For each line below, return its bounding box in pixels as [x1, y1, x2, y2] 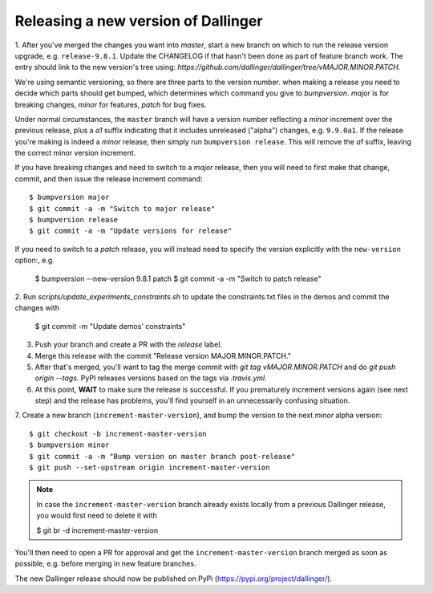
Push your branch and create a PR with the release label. [34, 339, 223, 349]
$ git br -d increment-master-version [36, 526, 159, 535]
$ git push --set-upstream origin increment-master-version [29, 463, 270, 473]
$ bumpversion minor [29, 441, 110, 449]
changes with [14, 303, 60, 313]
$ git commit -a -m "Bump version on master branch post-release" [29, 452, 296, 461]
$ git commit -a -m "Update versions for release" [29, 226, 233, 236]
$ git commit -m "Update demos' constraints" [34, 321, 186, 331]
